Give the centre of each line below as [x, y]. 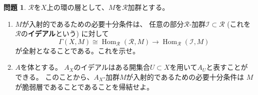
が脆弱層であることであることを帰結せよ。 [84, 86]
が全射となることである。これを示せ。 [77, 50]
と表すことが [227, 67]
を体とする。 [41, 67]
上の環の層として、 [77, 7]
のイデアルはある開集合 [112, 67]
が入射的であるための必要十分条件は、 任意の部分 [103, 24]
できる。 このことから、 [54, 76]
